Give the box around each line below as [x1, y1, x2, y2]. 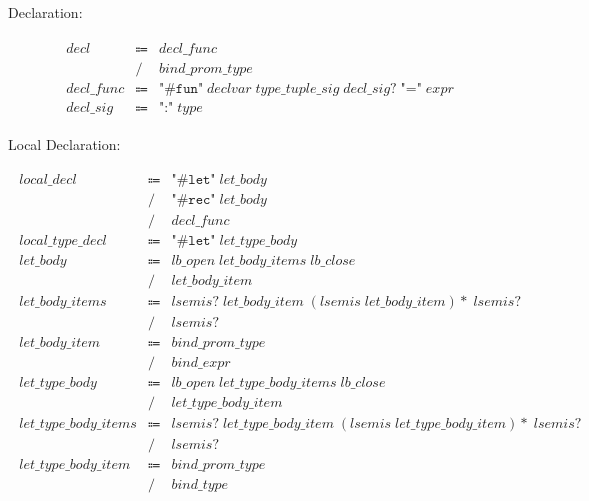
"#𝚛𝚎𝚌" [171, 193, 216, 208]
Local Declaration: [8, 133, 121, 154]
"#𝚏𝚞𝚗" [158, 81, 204, 96]
